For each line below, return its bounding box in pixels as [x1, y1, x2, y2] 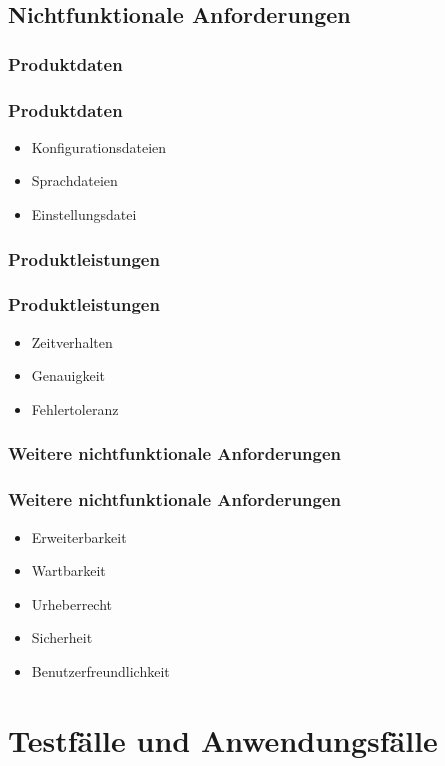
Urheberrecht [31, 593, 113, 614]
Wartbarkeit [31, 560, 106, 581]
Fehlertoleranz [31, 398, 119, 419]
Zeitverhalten [31, 331, 113, 352]
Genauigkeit [31, 365, 106, 386]
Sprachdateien [31, 170, 118, 191]
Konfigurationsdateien [31, 136, 167, 157]
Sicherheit [31, 627, 93, 648]
